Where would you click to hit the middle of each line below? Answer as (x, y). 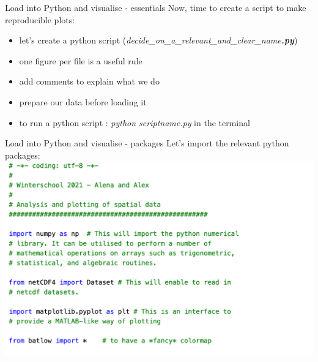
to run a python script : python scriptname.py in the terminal (135, 122)
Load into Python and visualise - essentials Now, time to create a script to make (156, 7)
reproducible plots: (40, 19)
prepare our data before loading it (83, 101)
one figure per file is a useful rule (81, 60)
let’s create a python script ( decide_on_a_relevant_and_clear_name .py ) (158, 40)
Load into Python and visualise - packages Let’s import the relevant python (147, 143)
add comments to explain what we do (89, 81)
